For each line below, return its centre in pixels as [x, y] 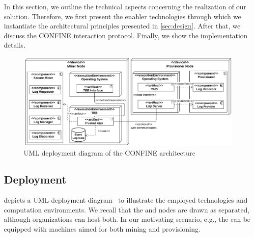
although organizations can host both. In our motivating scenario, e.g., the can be [127, 219]
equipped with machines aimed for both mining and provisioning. [102, 228]
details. [15, 45]
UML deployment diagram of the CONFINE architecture [110, 153]
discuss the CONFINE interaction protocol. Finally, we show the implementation [126, 35]
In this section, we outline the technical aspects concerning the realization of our [125, 6]
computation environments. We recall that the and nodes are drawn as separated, [127, 209]
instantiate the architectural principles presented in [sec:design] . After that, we [122, 26]
